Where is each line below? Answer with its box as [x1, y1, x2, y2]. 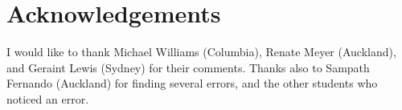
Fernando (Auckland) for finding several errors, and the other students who [6, 75, 378, 92]
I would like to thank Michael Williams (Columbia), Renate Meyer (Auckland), [6, 43, 396, 60]
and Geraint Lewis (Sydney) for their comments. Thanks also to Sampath [6, 59, 370, 75]
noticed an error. [6, 90, 89, 107]
